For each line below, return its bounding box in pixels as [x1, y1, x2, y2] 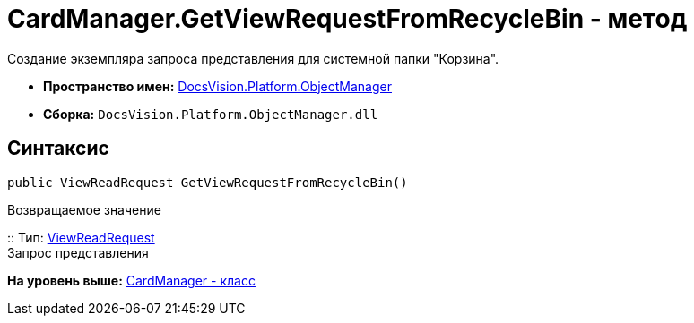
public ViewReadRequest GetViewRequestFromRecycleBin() [7, 174, 408, 190]
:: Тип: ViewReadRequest [7, 229, 155, 245]
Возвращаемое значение [7, 201, 161, 217]
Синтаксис [7, 137, 109, 160]
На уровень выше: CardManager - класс [7, 272, 256, 288]
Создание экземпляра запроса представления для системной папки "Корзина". [7, 50, 499, 66]
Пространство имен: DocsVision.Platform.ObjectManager [43, 78, 392, 94]
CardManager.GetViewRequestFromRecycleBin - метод [7, 4, 688, 34]
